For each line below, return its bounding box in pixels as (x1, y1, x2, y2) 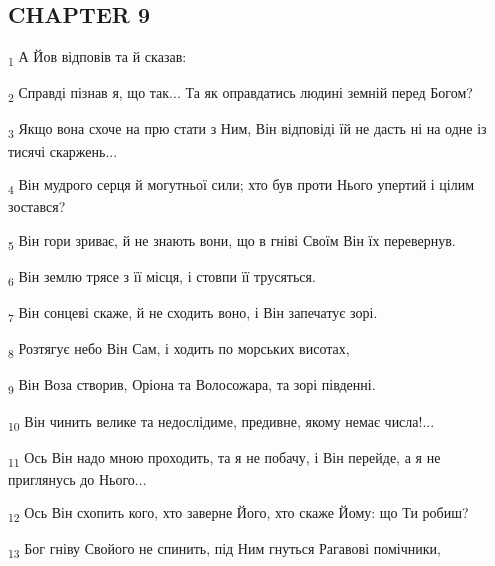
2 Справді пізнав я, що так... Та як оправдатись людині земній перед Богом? (8, 82, 473, 106)
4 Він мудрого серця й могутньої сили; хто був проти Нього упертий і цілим (8, 174, 475, 197)
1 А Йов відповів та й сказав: (8, 46, 187, 69)
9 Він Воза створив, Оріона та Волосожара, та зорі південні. (8, 374, 376, 398)
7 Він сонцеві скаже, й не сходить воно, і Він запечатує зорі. (8, 302, 378, 325)
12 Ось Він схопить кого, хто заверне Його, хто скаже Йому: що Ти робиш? (8, 502, 469, 526)
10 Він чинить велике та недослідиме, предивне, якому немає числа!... (8, 410, 435, 434)
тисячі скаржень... (8, 140, 118, 161)
